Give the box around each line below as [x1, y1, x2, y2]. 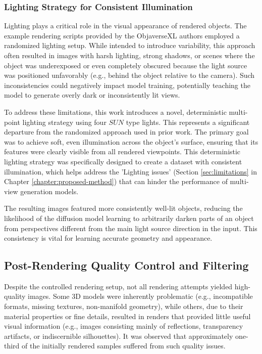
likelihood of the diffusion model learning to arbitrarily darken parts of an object [4, 212, 254, 223]
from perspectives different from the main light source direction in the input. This [4, 223, 257, 233]
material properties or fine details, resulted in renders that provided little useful [4, 311, 251, 321]
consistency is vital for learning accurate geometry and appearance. [4, 233, 213, 243]
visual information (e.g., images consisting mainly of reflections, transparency [4, 321, 243, 331]
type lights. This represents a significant [126, 116, 250, 127]
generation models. [20, 186, 79, 196]
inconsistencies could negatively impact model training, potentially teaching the [4, 79, 250, 90]
